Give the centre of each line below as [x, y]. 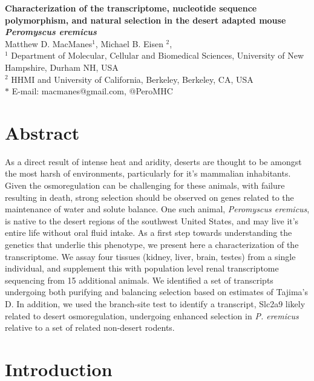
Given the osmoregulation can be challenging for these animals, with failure [145, 185]
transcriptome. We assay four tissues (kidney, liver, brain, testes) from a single [150, 256]
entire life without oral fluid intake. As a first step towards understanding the [149, 233]
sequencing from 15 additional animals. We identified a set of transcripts [139, 280]
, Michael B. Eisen [129, 43]
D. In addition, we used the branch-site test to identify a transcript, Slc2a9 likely [155, 304]
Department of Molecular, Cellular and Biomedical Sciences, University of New [158, 55]
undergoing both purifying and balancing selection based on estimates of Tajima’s [157, 292]
